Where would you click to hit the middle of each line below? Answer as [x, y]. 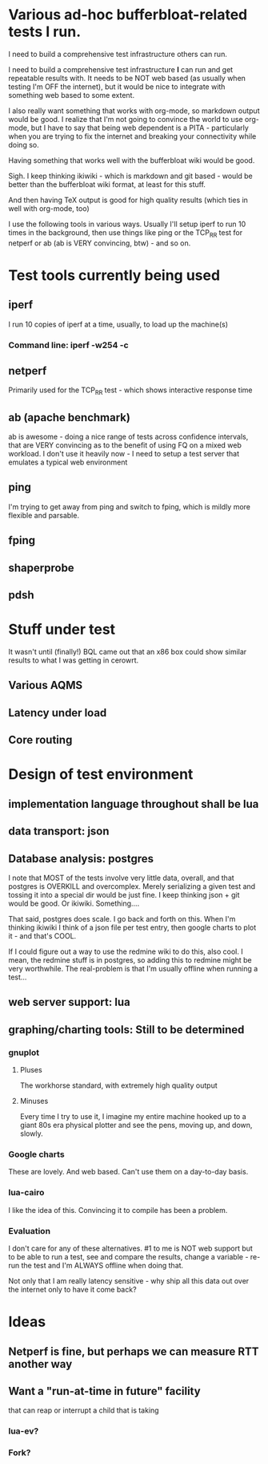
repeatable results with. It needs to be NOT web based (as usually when [127, 78]
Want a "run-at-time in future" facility [105, 1391]
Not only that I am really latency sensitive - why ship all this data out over [129, 1280]
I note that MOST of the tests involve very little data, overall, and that [121, 878]
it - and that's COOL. [42, 935]
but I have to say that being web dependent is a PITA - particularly [140, 128]
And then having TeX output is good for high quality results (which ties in [128, 200]
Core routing [40, 740]
